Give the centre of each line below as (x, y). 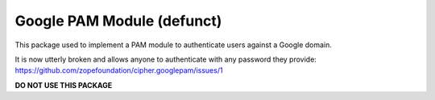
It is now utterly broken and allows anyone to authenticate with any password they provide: (166, 59)
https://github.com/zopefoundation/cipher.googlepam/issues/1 (119, 70)
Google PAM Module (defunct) (118, 21)
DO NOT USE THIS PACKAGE (64, 85)
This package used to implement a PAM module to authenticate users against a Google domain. (173, 45)
